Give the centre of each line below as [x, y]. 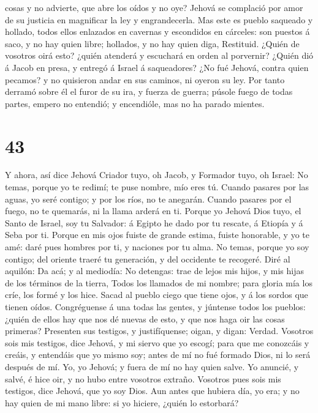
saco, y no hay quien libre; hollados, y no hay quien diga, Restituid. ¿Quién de [152, 43]
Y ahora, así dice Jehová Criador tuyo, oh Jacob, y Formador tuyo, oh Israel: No [157, 175]
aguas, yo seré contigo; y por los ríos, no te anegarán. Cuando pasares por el [148, 199]
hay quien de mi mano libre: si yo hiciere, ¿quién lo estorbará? [122, 402]
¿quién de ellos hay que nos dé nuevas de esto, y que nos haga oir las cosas [145, 318]
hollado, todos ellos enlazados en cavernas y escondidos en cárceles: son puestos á [157, 32]
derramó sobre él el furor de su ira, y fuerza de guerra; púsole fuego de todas [149, 91]
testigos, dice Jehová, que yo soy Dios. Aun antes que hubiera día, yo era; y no [152, 391]
